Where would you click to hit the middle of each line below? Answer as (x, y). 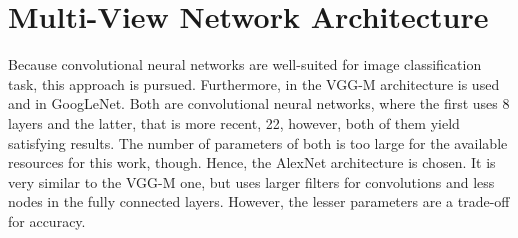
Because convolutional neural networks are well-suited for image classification (245, 64)
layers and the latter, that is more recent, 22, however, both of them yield (234, 122)
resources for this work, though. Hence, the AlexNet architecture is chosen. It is (252, 162)
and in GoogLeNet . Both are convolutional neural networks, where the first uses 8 (259, 103)
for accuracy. (47, 220)
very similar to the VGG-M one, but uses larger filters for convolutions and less (251, 181)
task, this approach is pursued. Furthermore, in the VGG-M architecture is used (254, 83)
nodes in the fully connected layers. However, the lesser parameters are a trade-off (259, 201)
